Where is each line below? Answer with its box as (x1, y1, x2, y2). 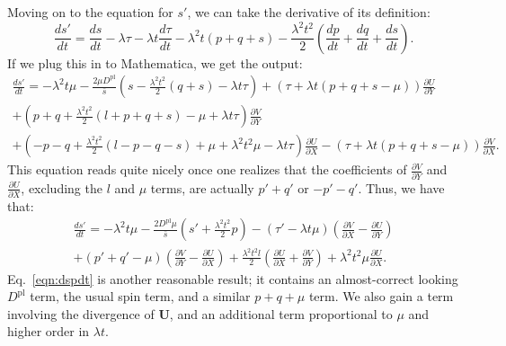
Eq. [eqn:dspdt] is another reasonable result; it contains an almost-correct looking (7, 269, 458, 288)
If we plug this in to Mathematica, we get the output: (7, 53, 303, 72)
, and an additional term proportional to (169, 304, 393, 323)
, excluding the (21, 178, 102, 197)
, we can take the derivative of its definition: (187, 3, 431, 21)
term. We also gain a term (308, 287, 454, 306)
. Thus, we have (358, 178, 445, 197)
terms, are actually (150, 178, 254, 197)
